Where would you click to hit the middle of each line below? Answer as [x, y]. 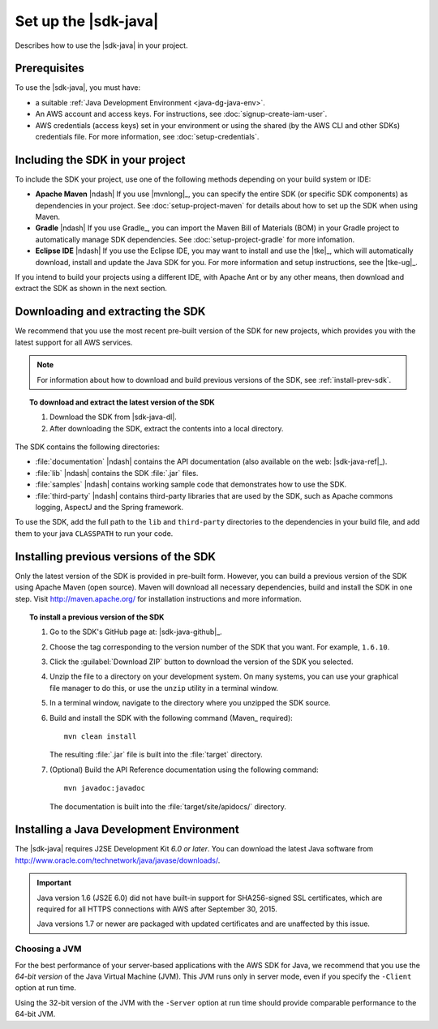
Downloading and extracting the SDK [110, 312]
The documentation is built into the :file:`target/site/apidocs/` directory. [168, 806]
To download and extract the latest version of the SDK [122, 402]
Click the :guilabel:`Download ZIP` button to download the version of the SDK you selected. [202, 662]
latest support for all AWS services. [74, 342]
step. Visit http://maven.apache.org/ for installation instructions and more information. [158, 598]
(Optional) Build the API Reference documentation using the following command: [184, 770]
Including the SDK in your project [100, 159]
